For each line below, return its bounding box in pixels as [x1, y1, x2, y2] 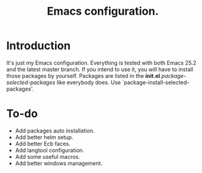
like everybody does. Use [56, 79, 121, 86]
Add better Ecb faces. [15, 140, 70, 147]
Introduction [6, 39, 71, 53]
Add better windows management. [15, 160, 103, 167]
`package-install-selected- [122, 79, 190, 86]
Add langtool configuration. [15, 146, 84, 154]
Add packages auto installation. [15, 127, 95, 134]
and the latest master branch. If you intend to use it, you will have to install [6, 66, 194, 73]
